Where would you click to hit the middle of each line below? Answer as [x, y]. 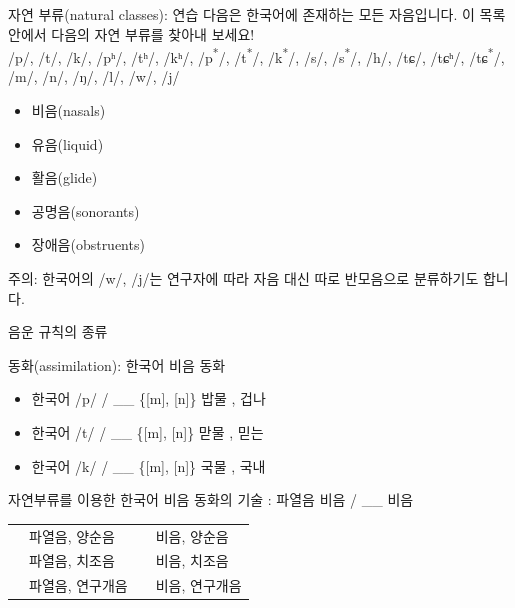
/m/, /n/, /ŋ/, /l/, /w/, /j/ [94, 76]
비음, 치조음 [192, 560]
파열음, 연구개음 [78, 585]
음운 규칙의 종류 [58, 331]
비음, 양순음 [192, 535]
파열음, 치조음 [72, 560]
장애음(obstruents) [88, 244]
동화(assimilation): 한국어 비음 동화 [117, 364]
